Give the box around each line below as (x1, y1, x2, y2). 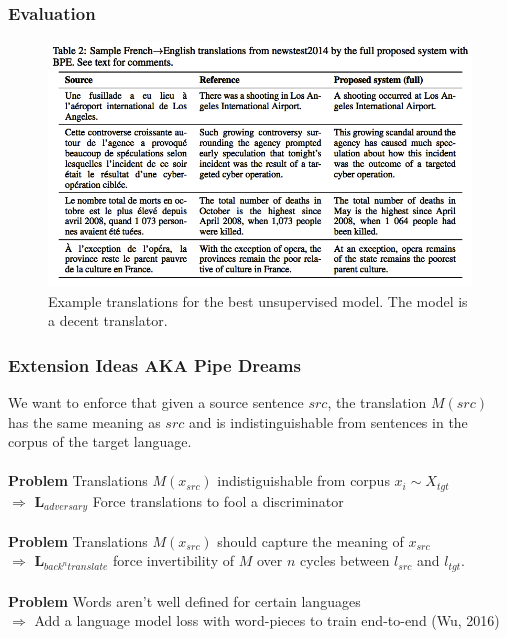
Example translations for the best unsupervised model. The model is (48, 290, 468, 311)
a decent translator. (48, 310, 168, 331)
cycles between (299, 550, 390, 571)
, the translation (327, 392, 427, 413)
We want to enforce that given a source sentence (8, 392, 304, 413)
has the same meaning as (8, 411, 161, 432)
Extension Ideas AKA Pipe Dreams (8, 352, 301, 377)
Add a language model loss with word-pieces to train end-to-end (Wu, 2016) (34, 610, 500, 631)
